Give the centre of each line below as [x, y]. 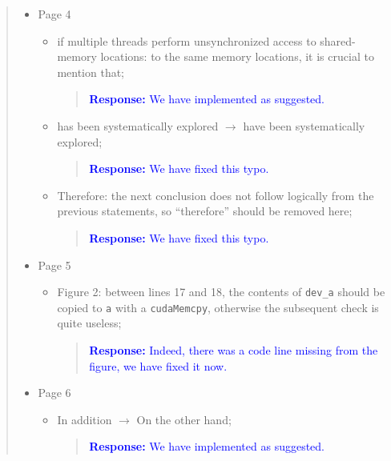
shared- [338, 40]
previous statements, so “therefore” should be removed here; [205, 211]
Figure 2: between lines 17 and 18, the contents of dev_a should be [221, 292]
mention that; [91, 72]
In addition [85, 419]
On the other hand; [184, 419]
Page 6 [54, 393]
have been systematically [304, 125]
